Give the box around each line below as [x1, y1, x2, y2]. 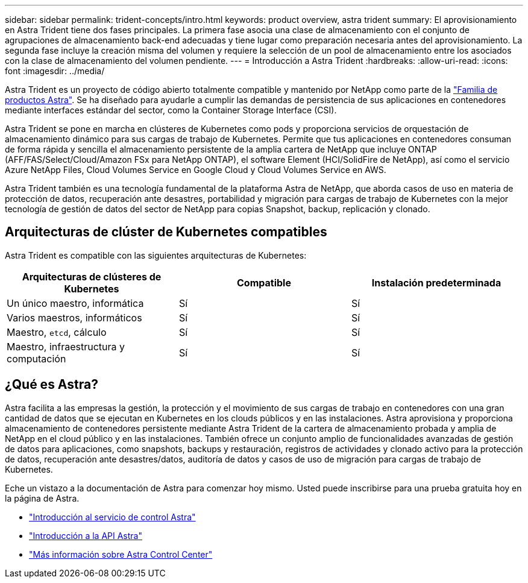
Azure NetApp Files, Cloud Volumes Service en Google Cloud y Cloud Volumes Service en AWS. [5, 165, 386, 175]
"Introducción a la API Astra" [29, 530, 142, 541]
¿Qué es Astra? [5, 377, 98, 392]
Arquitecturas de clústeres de [22, 270, 162, 283]
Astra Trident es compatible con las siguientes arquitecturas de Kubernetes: [5, 250, 307, 260]
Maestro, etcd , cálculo [7, 326, 107, 338]
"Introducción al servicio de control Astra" [29, 511, 196, 522]
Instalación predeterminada [371, 276, 501, 289]
